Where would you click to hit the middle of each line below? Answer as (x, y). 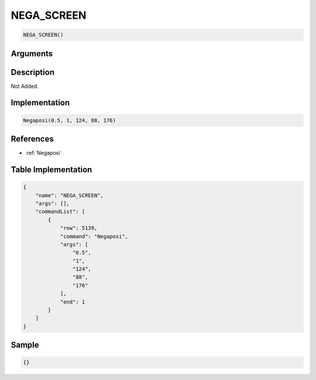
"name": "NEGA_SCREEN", (69, 195)
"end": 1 (73, 302)
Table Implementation (51, 170)
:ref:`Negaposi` (44, 153)
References (32, 139)
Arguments (32, 54)
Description (33, 72)
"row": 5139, (79, 228)
